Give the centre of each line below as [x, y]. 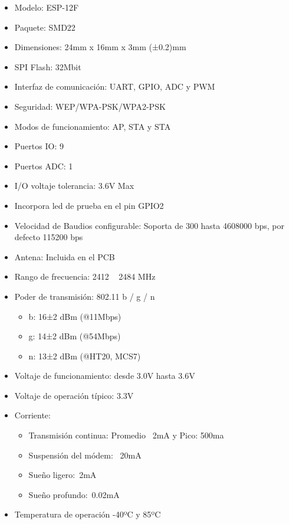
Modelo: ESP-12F [47, 7]
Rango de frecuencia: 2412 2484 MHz [85, 276]
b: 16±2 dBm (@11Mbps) [75, 316]
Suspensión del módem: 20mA [85, 455]
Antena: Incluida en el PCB [65, 256]
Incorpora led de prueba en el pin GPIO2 [89, 205]
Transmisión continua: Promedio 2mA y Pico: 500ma [126, 435]
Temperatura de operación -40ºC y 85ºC [88, 514]
